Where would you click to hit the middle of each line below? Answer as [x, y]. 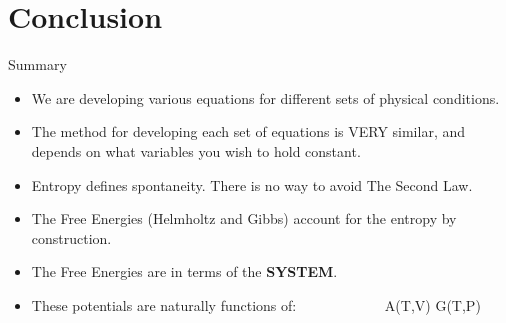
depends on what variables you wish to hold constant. [196, 150]
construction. [71, 237]
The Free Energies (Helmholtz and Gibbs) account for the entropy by [244, 218]
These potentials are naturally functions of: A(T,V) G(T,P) [256, 304]
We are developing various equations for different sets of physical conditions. [265, 97]
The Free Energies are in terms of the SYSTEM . [184, 271]
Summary [37, 64]
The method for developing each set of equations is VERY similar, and [248, 131]
